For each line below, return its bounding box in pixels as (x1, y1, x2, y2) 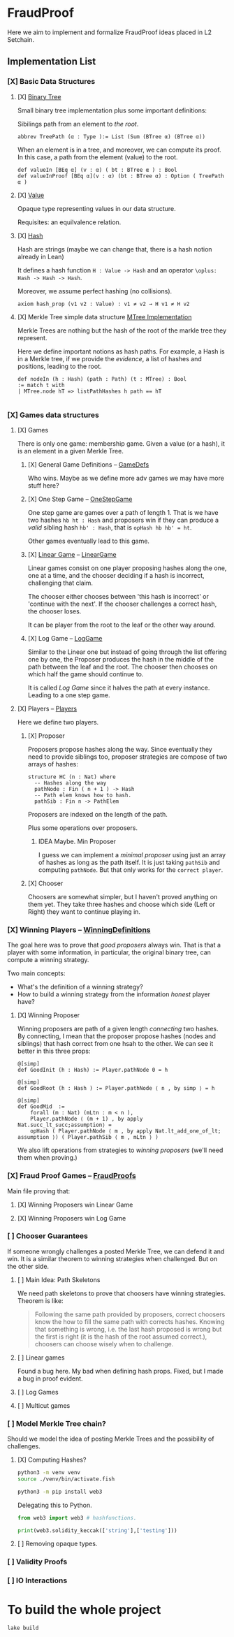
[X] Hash (17, 231, 43, 240)
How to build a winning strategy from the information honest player (17, 990, 211, 998)
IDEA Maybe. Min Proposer (38, 837, 117, 845)
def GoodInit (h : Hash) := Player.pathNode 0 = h (17, 1067, 168, 1074)
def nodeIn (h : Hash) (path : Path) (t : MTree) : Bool (17, 375, 187, 382)
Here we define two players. (17, 718, 99, 726)
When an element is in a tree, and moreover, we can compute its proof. (17, 145, 221, 154)
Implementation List (7, 56, 96, 68)
